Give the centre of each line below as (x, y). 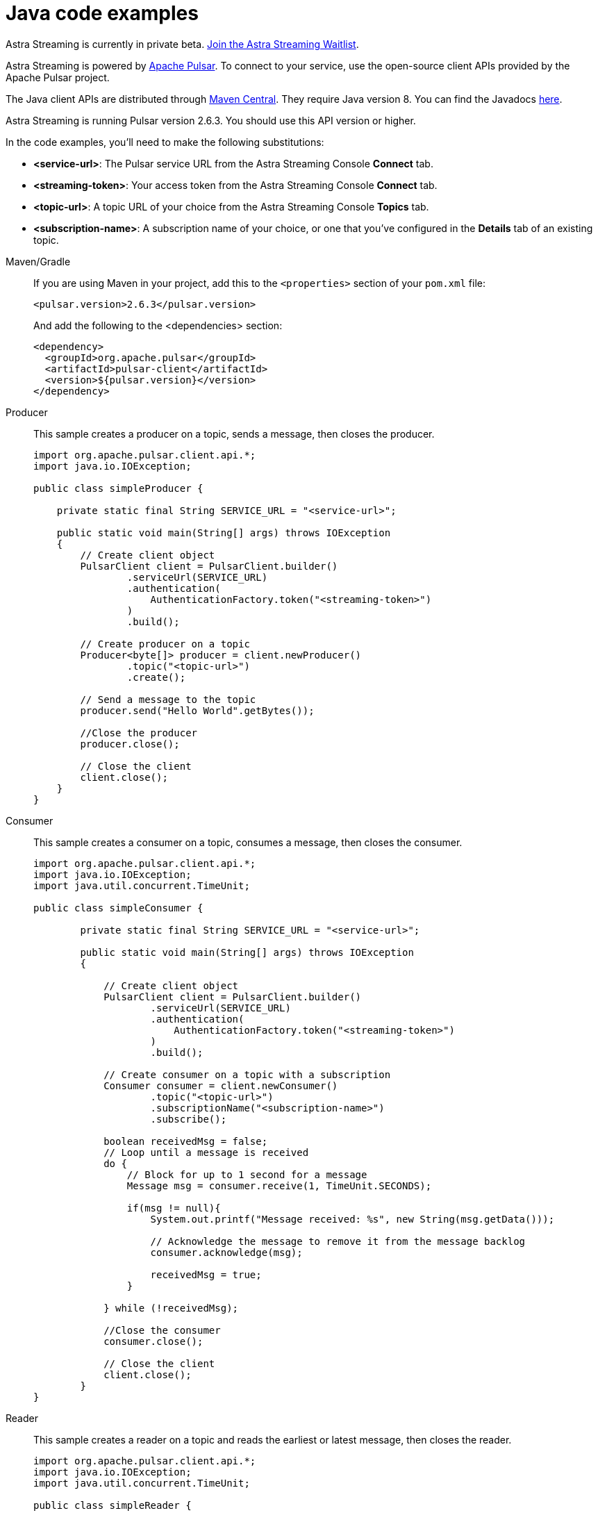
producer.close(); (130, 744)
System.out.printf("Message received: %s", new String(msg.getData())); (352, 1219)
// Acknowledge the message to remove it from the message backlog (338, 1241)
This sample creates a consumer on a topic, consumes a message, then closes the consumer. (248, 842)
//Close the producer (139, 733)
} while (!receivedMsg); (171, 1308)
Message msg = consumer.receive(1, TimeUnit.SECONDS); (279, 1185)
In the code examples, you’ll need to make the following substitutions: (165, 142)
